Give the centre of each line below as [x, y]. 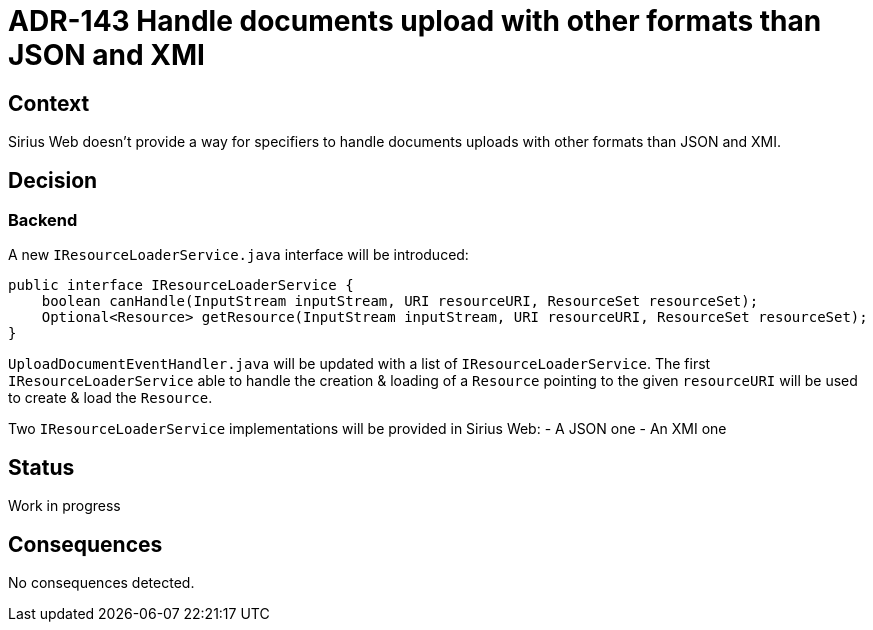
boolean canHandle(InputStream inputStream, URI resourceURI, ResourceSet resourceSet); [400, 301]
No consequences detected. [101, 583]
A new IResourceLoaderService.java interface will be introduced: [238, 255]
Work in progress [64, 506]
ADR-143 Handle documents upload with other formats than [415, 21]
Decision [53, 180]
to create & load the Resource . [110, 398]
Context [49, 103]
